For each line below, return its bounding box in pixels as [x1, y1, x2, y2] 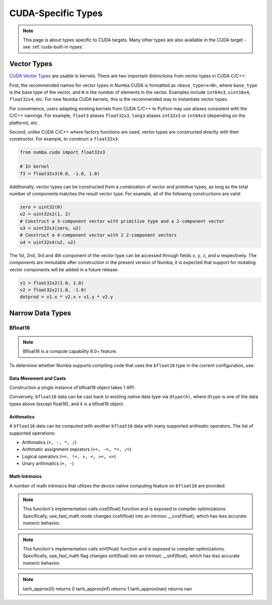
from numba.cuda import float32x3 [20, 149, 105, 155]
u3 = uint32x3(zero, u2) [20, 225, 82, 231]
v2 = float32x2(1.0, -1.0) [20, 287, 87, 292]
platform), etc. [9, 119, 39, 126]
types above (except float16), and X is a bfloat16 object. [9, 401, 124, 407]
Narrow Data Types [9, 309, 72, 317]
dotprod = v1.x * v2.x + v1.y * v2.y [20, 294, 113, 300]
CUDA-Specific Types [9, 8, 103, 19]
